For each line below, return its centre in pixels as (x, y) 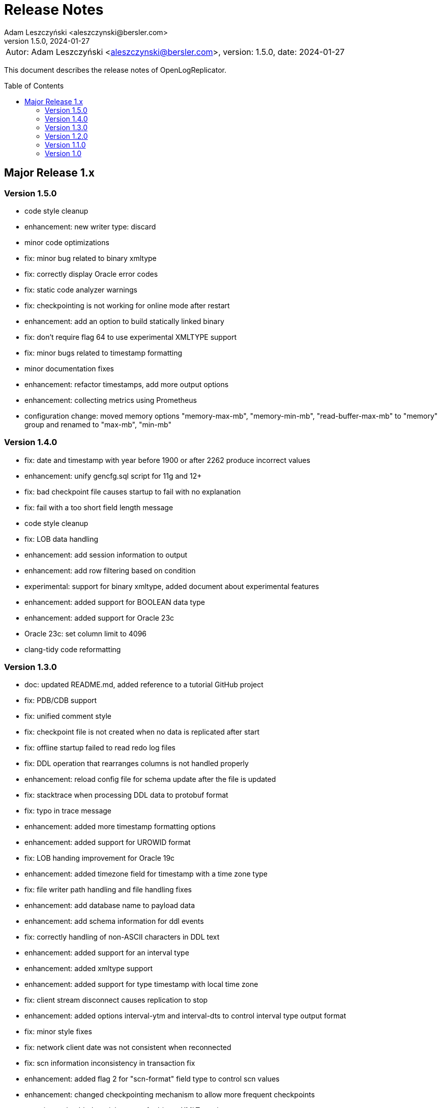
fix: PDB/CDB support (61, 701)
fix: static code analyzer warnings (81, 289)
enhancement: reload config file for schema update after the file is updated (150, 779)
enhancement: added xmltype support (89, 969)
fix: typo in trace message (68, 811)
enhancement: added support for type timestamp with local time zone (141, 984)
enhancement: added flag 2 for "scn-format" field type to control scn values (152, 1079)
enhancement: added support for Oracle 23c (99, 618)
